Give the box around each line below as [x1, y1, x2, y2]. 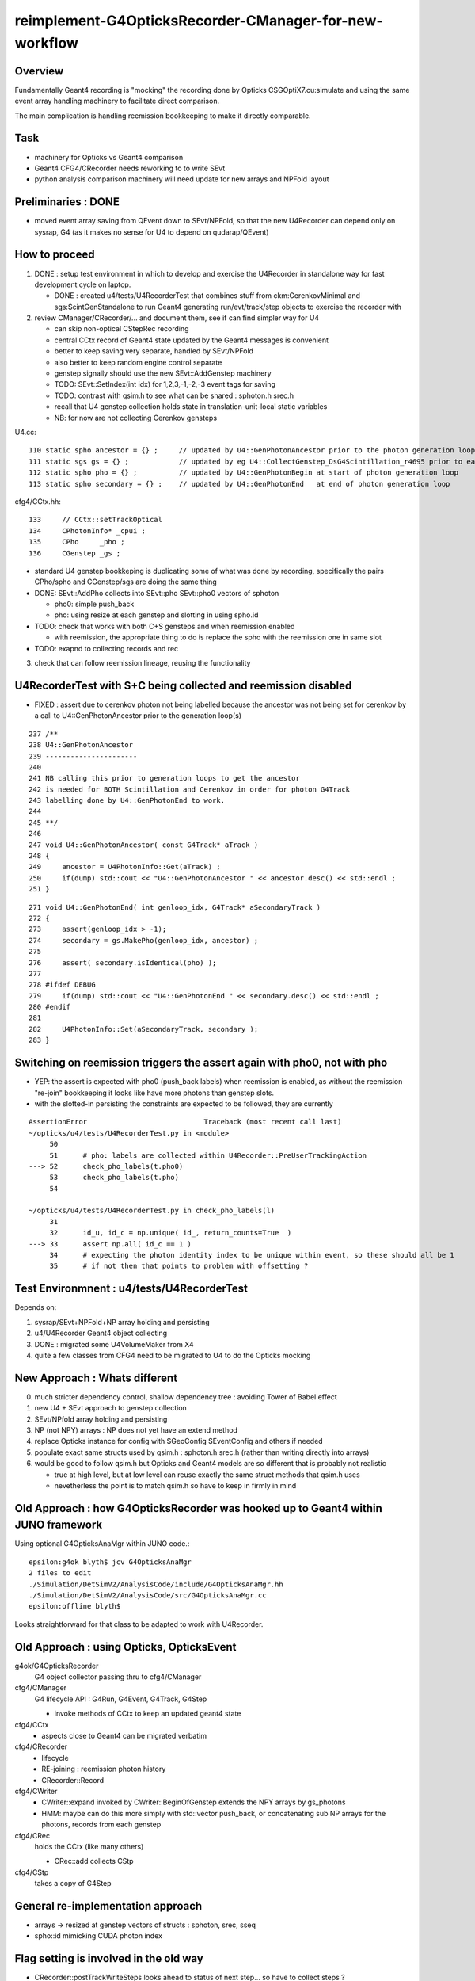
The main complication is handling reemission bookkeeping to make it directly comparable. [14, 111, 312, 120]
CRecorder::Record [41, 1775, 104, 1784]
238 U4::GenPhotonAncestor [28, 741, 134, 750]
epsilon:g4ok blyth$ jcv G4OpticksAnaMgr [28, 1557, 192, 1567]
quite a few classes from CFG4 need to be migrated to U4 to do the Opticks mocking [34, 1350, 311, 1360]
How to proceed [14, 248, 95, 261]
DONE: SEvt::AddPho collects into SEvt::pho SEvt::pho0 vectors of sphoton [34, 588, 279, 597]
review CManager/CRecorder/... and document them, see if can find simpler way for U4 [34, 313, 320, 323]
